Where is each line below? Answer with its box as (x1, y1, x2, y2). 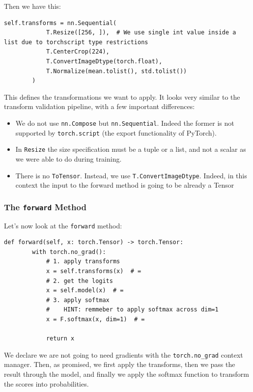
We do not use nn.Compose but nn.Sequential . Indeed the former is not (15, 117, 234, 128)
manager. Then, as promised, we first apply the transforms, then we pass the (4, 359, 235, 369)
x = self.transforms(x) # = (46, 267, 141, 275)
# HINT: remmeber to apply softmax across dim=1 (46, 306, 219, 313)
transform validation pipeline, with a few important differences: (4, 101, 195, 112)
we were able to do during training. (15, 153, 122, 164)
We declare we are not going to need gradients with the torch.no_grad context (4, 349, 243, 360)
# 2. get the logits (46, 277, 113, 284)
